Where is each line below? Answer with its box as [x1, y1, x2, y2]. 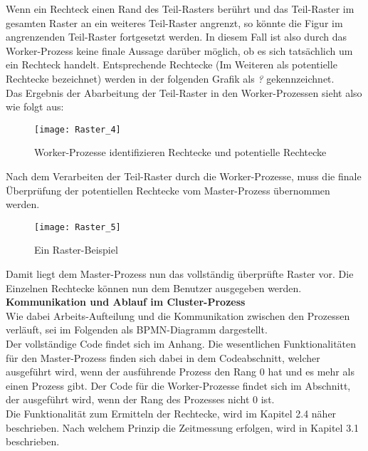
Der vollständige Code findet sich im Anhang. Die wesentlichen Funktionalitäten [6, 336, 357, 351]
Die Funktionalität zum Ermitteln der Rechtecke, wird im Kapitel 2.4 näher [6, 405, 337, 420]
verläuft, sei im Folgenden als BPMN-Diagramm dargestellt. [6, 322, 268, 337]
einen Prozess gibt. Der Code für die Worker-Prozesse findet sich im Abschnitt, [6, 378, 351, 393]
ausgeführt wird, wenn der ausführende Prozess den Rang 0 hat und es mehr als [6, 364, 354, 379]
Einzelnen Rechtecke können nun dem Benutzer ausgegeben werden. [6, 280, 302, 295]
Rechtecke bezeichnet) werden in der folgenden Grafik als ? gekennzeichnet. [6, 71, 335, 85]
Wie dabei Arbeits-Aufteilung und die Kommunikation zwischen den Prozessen [6, 308, 350, 323]
